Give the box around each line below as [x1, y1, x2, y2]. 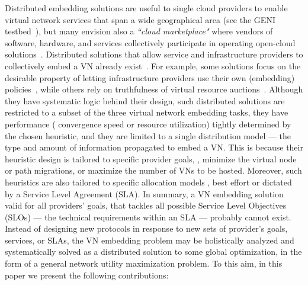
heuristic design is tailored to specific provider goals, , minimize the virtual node [5, 152, 297, 165]
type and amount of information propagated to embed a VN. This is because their [5, 141, 303, 153]
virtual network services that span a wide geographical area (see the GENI [5, 13, 275, 25]
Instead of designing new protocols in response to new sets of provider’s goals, [5, 222, 288, 235]
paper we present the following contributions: [5, 268, 169, 281]
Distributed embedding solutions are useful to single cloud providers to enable [5, 2, 288, 14]
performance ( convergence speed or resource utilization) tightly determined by [5, 117, 291, 130]
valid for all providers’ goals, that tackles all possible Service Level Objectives [5, 199, 287, 212]
